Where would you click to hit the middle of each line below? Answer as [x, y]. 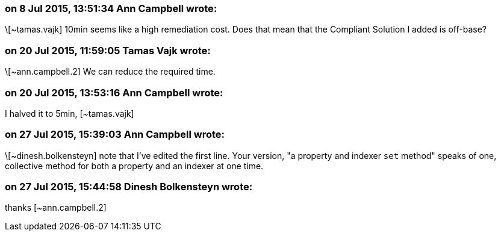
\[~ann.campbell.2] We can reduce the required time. [110, 72]
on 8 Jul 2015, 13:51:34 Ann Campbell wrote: [111, 8]
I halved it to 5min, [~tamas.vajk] [70, 113]
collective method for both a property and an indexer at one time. [134, 166]
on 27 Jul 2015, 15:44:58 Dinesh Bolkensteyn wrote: [129, 187]
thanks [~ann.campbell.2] [56, 208]
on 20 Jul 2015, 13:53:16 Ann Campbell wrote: [114, 92]
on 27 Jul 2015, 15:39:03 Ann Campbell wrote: [115, 135]
